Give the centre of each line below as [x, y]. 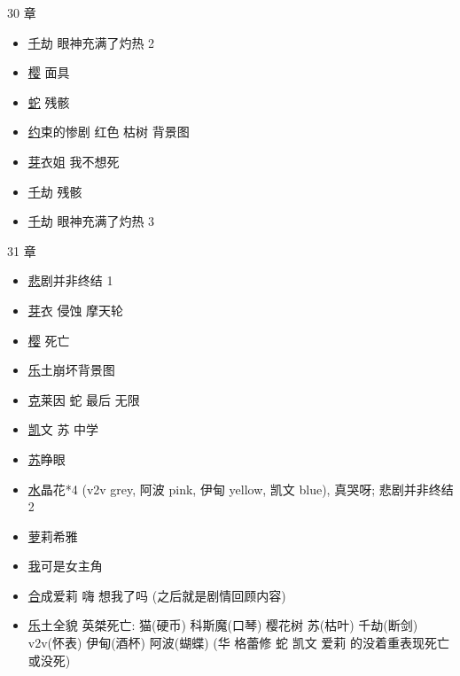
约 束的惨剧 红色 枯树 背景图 [109, 132]
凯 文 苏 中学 [63, 429]
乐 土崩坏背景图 [71, 370]
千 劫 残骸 [55, 191]
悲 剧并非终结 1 [70, 280]
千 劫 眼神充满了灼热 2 [91, 42]
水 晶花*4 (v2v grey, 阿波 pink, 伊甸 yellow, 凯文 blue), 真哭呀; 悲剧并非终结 [241, 489]
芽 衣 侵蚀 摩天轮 [76, 310]
